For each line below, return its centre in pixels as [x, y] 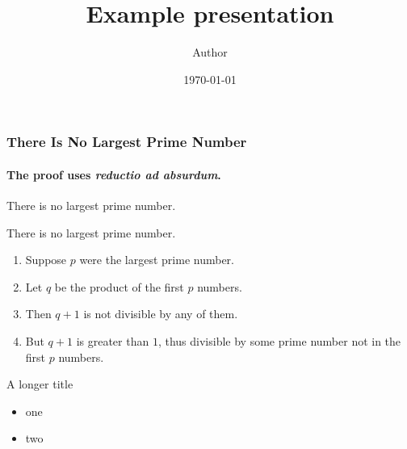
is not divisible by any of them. [161, 314]
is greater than [113, 341]
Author [210, 52]
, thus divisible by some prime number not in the [279, 341]
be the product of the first [119, 286]
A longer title [40, 384]
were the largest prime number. [157, 260]
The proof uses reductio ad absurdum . [114, 174]
